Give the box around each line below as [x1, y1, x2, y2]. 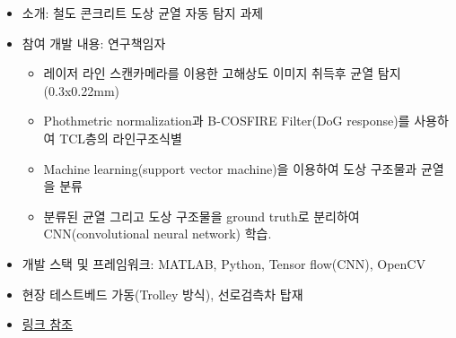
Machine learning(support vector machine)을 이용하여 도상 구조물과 [43, 159, 417, 178]
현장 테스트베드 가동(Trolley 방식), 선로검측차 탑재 [22, 284, 303, 303]
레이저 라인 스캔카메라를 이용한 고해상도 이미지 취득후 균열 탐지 [43, 64, 401, 82]
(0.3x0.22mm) [43, 81, 119, 100]
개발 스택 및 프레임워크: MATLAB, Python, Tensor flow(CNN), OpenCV [22, 254, 425, 273]
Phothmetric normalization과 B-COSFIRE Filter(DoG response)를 [43, 111, 410, 130]
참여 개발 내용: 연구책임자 [22, 33, 166, 52]
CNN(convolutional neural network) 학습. [43, 224, 272, 243]
